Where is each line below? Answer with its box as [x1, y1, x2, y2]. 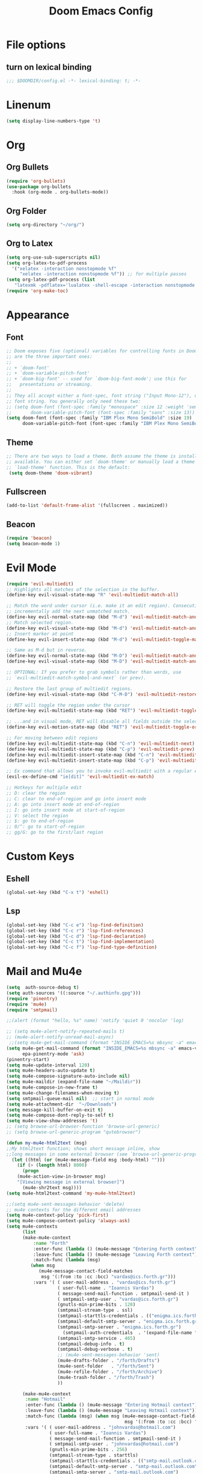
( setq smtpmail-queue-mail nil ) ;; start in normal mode [6, 1095, 155, 1101]
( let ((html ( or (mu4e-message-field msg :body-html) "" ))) [11, 1157, 165, 1163]
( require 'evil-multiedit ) [6, 581, 74, 587]
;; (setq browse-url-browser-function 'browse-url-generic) [6, 1124, 161, 1130]
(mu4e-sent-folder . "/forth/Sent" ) [57, 1363, 155, 1369]
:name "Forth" [32, 1240, 69, 1246]
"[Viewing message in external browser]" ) [17, 1179, 125, 1185]
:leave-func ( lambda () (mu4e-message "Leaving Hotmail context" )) [25, 1408, 198, 1414]
